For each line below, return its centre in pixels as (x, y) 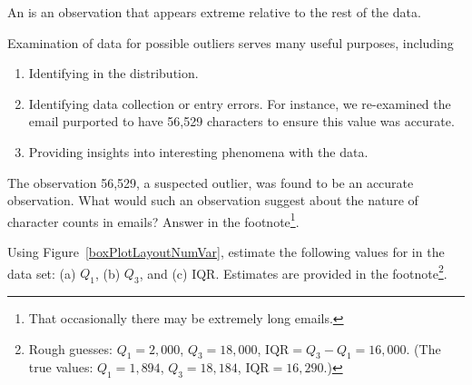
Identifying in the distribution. (113, 73)
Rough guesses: (70, 348)
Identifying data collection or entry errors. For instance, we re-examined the (240, 103)
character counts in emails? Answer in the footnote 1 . (153, 220)
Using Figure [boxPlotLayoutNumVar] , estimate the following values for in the (226, 252)
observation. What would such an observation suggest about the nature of (213, 200)
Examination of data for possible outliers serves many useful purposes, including (231, 42)
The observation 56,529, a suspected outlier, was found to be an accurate (211, 182)
